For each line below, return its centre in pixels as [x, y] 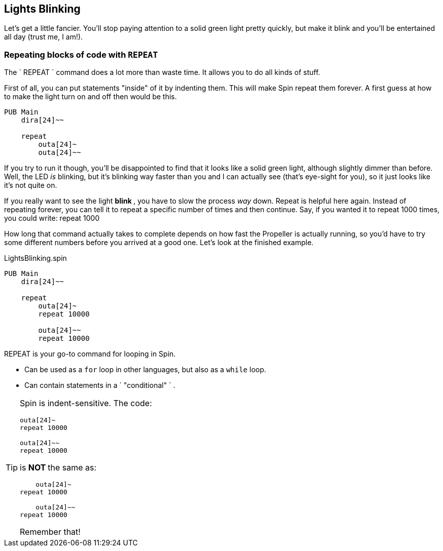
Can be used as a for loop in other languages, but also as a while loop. [145, 370]
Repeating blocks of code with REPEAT [81, 54]
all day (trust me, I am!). [44, 37]
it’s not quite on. [31, 185]
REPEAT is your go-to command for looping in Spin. [90, 354]
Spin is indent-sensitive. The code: [86, 403]
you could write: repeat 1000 [52, 218]
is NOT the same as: [58, 468]
